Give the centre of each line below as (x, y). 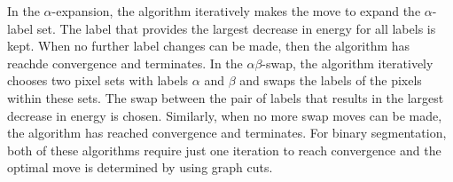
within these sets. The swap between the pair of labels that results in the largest (226, 97)
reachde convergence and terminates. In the (125, 63)
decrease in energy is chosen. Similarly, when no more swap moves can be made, (225, 115)
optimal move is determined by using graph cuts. (140, 167)
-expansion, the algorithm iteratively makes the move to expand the (236, 11)
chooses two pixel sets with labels (98, 80)
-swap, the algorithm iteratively (348, 63)
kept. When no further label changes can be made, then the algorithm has (209, 46)
